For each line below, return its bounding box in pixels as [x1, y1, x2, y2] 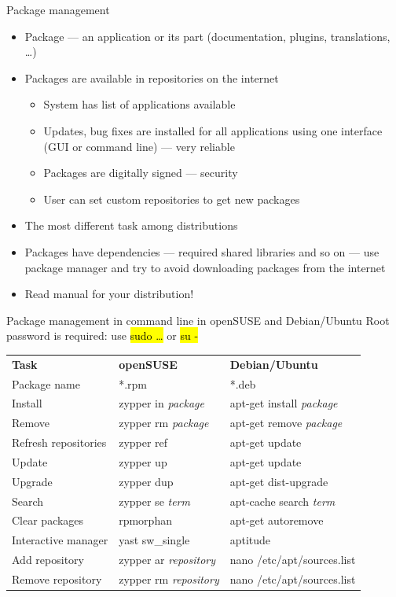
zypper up [119, 453, 167, 470]
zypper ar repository [119, 551, 216, 568]
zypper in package [119, 395, 204, 411]
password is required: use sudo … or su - [6, 327, 199, 344]
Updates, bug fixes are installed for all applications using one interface [43, 122, 383, 138]
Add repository [12, 551, 84, 568]
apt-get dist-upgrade [229, 473, 328, 489]
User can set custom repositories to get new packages [43, 190, 300, 207]
